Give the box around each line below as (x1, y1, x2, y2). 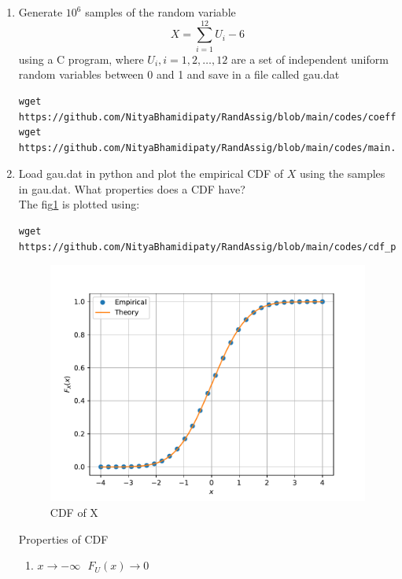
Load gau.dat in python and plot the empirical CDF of (18, 165, 284, 182)
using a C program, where (18, 50, 144, 67)
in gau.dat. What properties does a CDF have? (18, 180, 245, 197)
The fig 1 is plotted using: (18, 196, 140, 212)
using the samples (300, 165, 385, 182)
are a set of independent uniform (231, 50, 389, 67)
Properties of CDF (18, 530, 109, 547)
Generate (18, 4, 63, 20)
